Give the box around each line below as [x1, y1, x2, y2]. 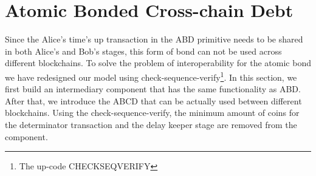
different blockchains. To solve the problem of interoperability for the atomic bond [5, 56, 311, 69]
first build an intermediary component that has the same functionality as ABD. [5, 83, 301, 95]
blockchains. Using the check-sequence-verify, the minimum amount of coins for [5, 106, 300, 119]
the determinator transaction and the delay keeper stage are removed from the [5, 118, 297, 130]
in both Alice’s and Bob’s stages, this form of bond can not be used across [5, 44, 282, 57]
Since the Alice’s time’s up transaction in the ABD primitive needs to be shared [5, 33, 303, 46]
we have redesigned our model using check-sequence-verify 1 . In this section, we [5, 69, 297, 83]
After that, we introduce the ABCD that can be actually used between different [5, 94, 302, 107]
